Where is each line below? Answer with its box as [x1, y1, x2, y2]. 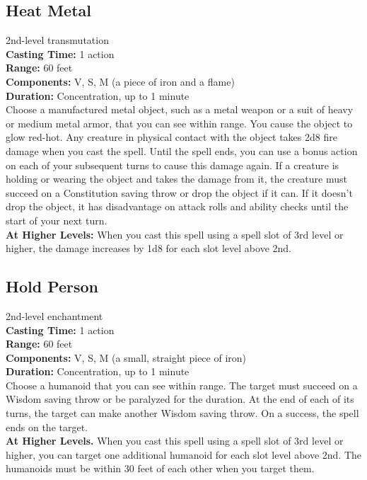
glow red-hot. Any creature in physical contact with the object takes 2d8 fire [6, 130, 337, 144]
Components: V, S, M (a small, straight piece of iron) [6, 350, 247, 365]
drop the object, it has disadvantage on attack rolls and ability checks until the [6, 199, 349, 214]
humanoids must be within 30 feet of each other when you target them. [6, 461, 315, 476]
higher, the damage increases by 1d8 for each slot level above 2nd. [6, 241, 291, 256]
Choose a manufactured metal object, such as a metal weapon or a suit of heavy [6, 102, 354, 117]
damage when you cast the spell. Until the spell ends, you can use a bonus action [6, 143, 358, 158]
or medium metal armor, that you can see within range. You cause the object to [6, 115, 353, 130]
